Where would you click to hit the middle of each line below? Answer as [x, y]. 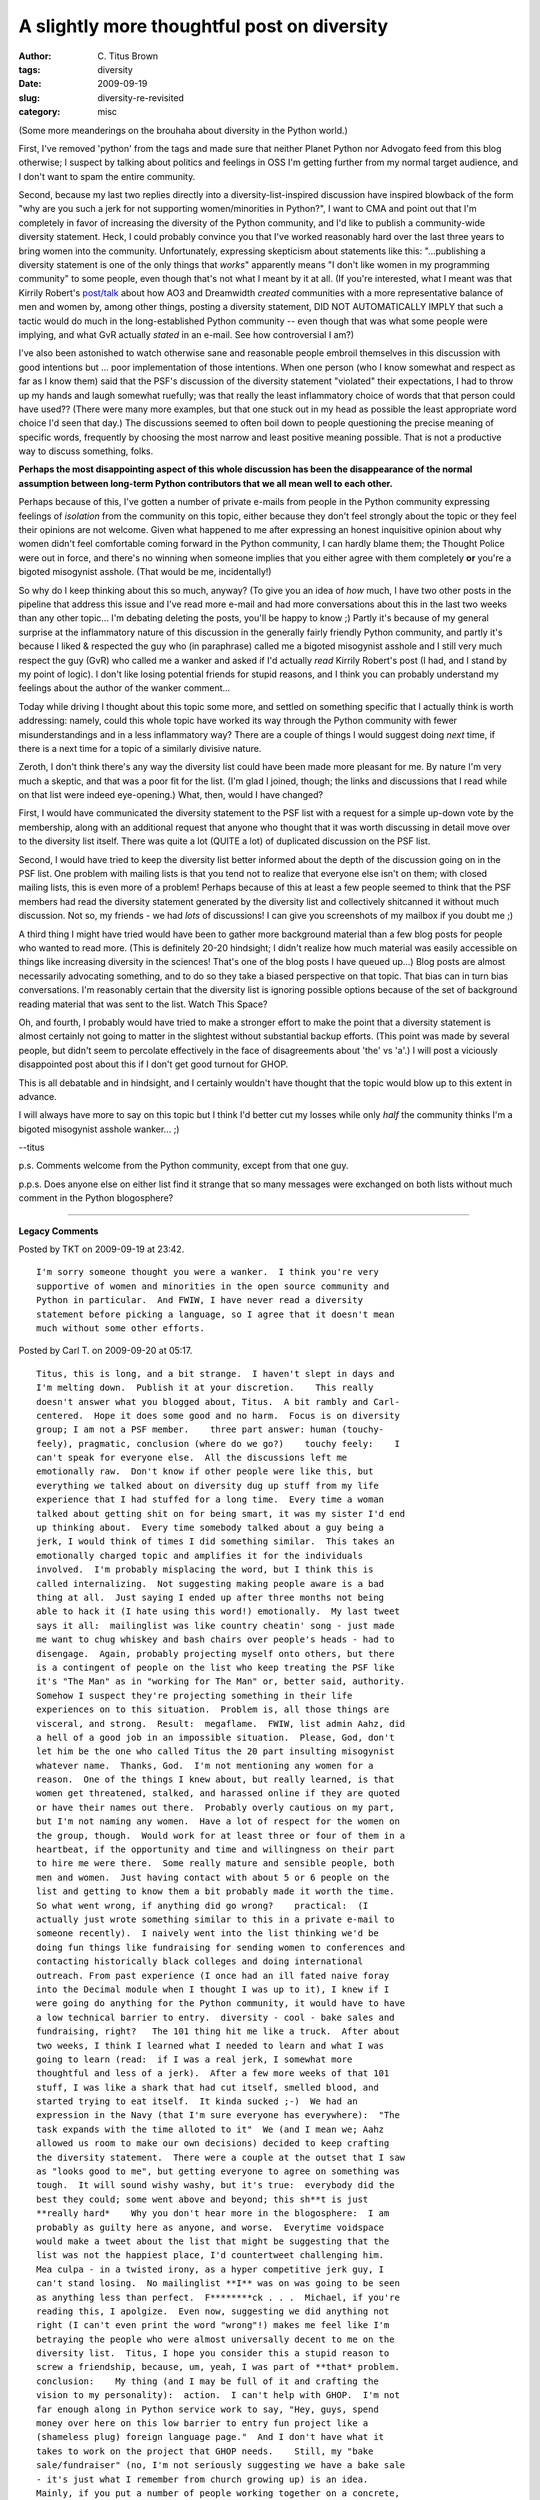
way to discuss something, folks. [86, 451]
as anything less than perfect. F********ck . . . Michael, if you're [218, 2297]
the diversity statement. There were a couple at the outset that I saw [221, 2157]
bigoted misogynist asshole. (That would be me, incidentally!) [145, 572]
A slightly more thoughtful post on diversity [203, 26]
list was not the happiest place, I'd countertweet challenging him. [210, 2255]
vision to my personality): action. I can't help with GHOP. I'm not [218, 2395]
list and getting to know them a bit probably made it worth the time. [215, 1891]
